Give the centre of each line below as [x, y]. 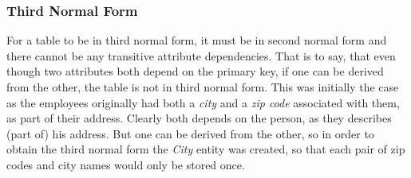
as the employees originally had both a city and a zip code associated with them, [203, 102]
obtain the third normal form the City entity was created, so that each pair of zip [206, 149]
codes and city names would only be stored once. [126, 164]
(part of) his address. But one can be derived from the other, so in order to [190, 133]
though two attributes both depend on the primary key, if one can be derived [195, 71]
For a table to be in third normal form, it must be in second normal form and [197, 40]
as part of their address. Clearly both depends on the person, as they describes [199, 118]
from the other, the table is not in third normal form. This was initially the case [203, 87]
